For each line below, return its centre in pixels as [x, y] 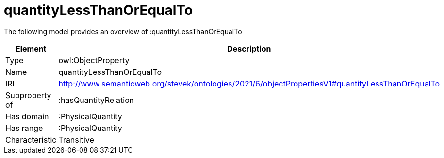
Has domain [27, 116]
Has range [24, 128]
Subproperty [28, 95]
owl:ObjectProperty [94, 60]
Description [249, 49]
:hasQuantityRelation [96, 100]
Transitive [76, 139]
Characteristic [31, 139]
